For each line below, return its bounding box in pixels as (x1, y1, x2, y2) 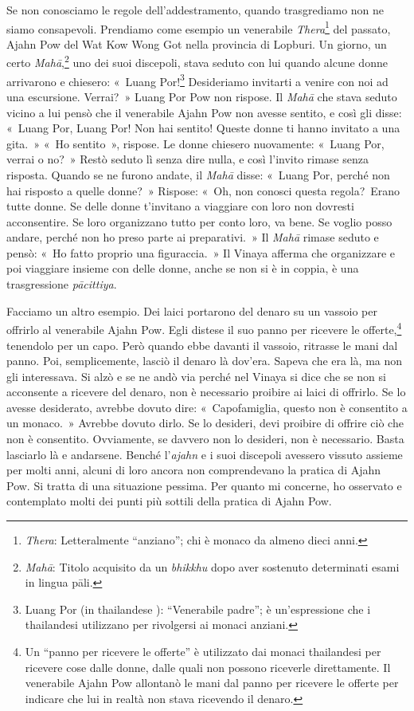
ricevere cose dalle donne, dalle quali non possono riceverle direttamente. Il (25, 658, 391, 675)
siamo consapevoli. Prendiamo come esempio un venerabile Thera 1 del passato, (6, 18, 391, 37)
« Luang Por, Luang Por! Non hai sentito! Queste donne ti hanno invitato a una (6, 120, 400, 136)
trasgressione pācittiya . (6, 276, 117, 293)
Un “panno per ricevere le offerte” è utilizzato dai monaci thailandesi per (25, 643, 381, 659)
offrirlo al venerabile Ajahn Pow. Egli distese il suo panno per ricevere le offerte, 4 (6, 319, 402, 337)
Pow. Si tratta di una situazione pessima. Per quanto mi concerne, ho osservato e (6, 477, 402, 493)
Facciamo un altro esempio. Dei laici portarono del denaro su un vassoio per (6, 302, 378, 319)
